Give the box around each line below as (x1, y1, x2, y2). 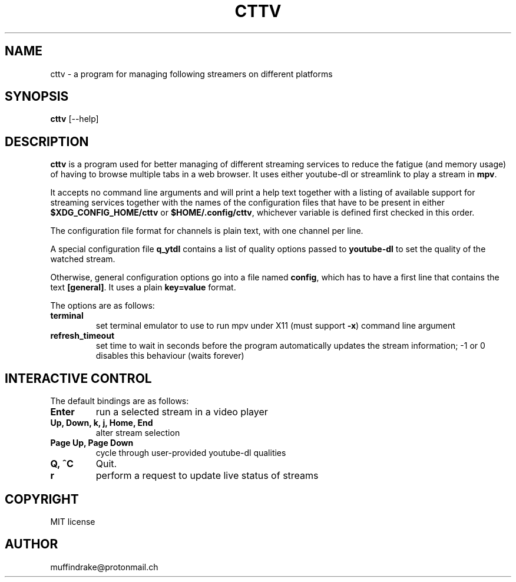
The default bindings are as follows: (50, 396, 189, 406)
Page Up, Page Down (50, 438, 134, 448)
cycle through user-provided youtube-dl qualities (95, 448, 286, 458)
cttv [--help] (50, 114, 99, 124)
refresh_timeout (50, 330, 115, 341)
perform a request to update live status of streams (95, 469, 319, 482)
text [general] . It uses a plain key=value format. (50, 282, 236, 293)
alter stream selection (95, 428, 180, 438)
